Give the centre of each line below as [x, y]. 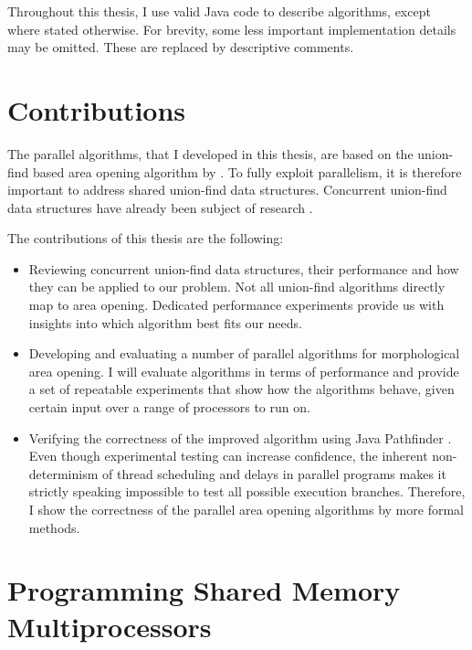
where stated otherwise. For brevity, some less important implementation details [232, 29]
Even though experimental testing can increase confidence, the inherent [228, 456]
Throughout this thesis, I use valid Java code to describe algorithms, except [219, 11]
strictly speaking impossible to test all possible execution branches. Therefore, [247, 491]
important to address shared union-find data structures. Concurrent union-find [227, 190]
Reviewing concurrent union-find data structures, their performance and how [244, 268]
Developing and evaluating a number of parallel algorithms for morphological [244, 353]
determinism [63, 473]
